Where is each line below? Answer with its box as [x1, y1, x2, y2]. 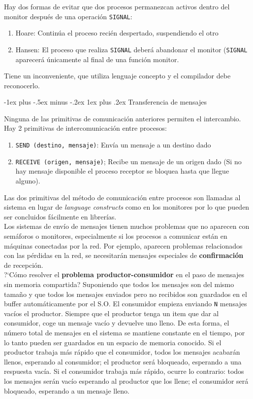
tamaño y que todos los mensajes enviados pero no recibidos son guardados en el [4, 289, 247, 299]
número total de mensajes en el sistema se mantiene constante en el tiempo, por [4, 327, 245, 337]
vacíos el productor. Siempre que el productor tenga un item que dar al [4, 308, 219, 318]
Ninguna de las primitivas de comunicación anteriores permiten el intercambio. [4, 113, 241, 123]
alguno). [15, 175, 40, 185]
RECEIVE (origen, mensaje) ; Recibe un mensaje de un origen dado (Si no [15, 156, 242, 166]
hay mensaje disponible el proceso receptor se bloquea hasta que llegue [15, 166, 229, 176]
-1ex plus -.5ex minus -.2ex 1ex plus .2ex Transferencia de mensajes [4, 97, 207, 107]
